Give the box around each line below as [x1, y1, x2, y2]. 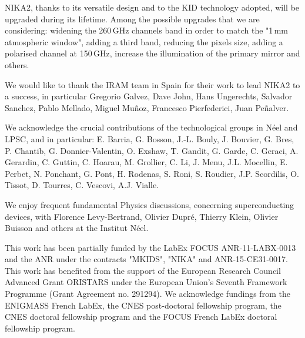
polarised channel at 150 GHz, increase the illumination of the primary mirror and [5, 47, 300, 59]
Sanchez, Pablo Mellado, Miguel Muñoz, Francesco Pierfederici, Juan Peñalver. [5, 101, 289, 113]
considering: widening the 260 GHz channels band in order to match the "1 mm [5, 24, 288, 36]
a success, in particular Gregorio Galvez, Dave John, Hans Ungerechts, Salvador [5, 90, 293, 102]
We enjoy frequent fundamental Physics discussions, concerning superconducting [5, 198, 294, 210]
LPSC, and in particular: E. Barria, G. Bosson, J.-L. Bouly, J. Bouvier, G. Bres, [5, 132, 294, 145]
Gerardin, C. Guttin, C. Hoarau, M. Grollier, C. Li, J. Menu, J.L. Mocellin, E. [5, 156, 288, 168]
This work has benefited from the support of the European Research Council [5, 264, 281, 276]
